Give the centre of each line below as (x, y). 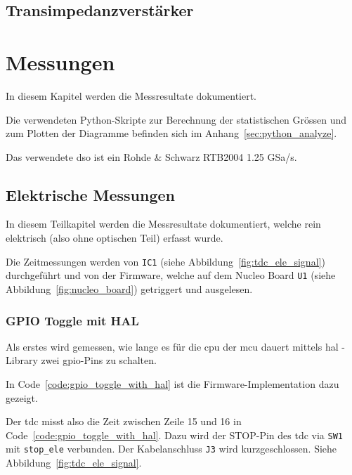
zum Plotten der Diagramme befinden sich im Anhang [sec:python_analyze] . (171, 133)
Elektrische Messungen (91, 194)
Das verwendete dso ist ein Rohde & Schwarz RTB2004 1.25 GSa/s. (151, 156)
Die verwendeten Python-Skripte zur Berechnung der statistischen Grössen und (176, 119)
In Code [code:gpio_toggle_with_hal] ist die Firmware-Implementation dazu (172, 383)
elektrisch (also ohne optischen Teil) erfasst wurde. (115, 238)
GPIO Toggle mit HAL (72, 320)
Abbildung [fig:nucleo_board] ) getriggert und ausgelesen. (129, 288)
